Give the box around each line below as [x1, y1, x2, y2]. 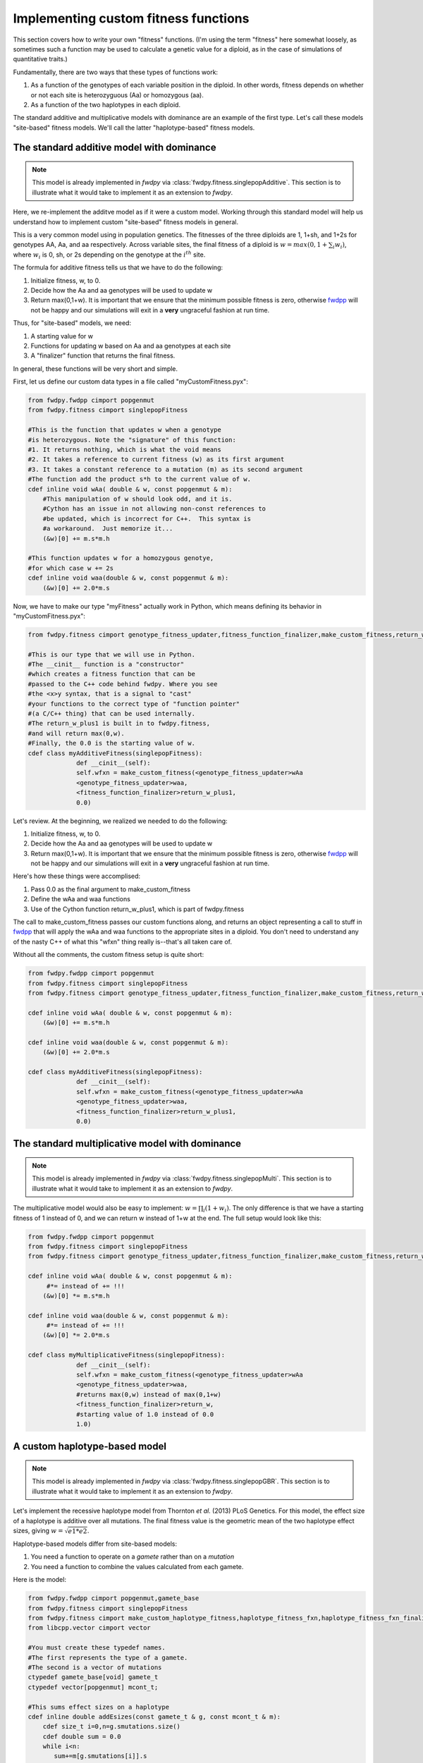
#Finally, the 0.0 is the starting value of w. [27, 739, 195, 748]
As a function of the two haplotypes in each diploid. [30, 100, 181, 109]
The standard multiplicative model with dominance [13, 1137, 242, 1149]
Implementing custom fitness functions [13, 11, 250, 26]
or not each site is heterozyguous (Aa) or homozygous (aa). [30, 90, 204, 99]
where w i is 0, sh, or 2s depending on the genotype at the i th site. [13, 250, 206, 260]
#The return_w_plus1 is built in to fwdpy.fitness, [27, 719, 211, 728]
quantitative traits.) [13, 55, 68, 63]
